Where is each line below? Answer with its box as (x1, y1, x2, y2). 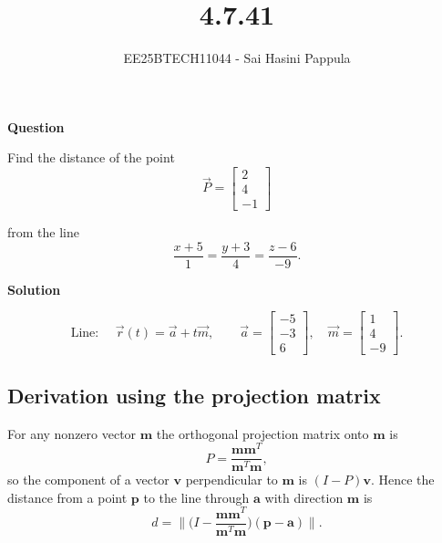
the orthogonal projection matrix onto (156, 423, 369, 443)
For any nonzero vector (7, 423, 137, 443)
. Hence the (370, 470, 435, 489)
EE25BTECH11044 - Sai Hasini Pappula (123, 48, 351, 68)
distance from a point (7, 487, 128, 506)
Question (7, 117, 65, 136)
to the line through (143, 487, 250, 506)
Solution (7, 279, 61, 298)
